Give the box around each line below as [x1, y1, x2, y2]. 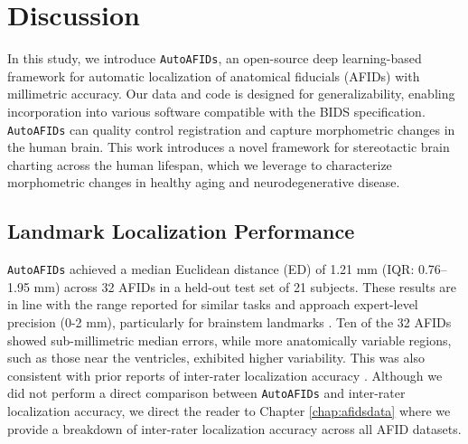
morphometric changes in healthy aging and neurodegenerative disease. [7, 173, 400, 192]
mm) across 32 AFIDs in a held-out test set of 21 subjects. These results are [33, 277, 457, 296]
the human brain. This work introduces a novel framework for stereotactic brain [7, 137, 450, 156]
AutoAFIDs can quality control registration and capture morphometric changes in [7, 119, 455, 138]
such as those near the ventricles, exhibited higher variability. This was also [7, 348, 425, 367]
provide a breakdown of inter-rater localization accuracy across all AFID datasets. [7, 419, 462, 438]
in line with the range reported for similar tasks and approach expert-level [7, 295, 418, 314]
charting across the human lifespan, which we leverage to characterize [7, 155, 392, 174]
